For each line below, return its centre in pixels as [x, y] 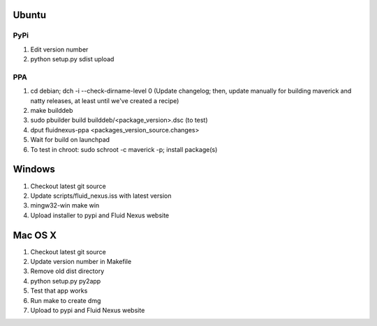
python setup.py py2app [66, 281]
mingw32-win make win [65, 205]
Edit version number [59, 49]
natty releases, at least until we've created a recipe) [105, 100]
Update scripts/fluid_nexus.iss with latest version [101, 196]
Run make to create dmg [66, 300]
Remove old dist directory [67, 271]
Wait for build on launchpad [70, 140]
